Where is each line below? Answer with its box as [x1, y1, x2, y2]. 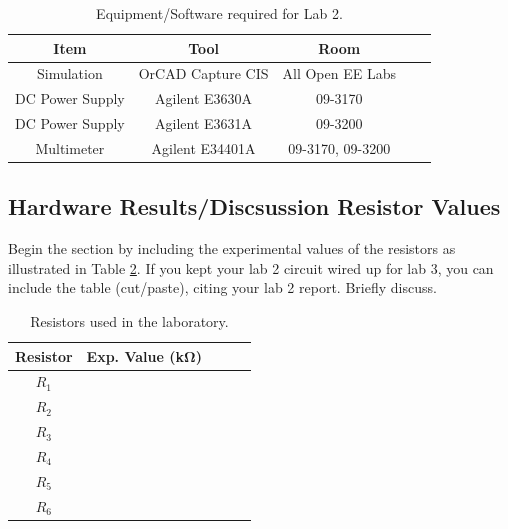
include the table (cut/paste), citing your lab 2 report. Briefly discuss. [8, 277, 437, 298]
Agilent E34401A [151, 137, 256, 158]
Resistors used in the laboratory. [30, 311, 229, 332]
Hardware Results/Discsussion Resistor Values [8, 191, 501, 222]
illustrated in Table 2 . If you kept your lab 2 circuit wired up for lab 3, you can [8, 257, 494, 278]
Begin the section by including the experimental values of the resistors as [8, 238, 456, 259]
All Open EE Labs [282, 63, 396, 84]
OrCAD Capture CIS [138, 63, 269, 84]
